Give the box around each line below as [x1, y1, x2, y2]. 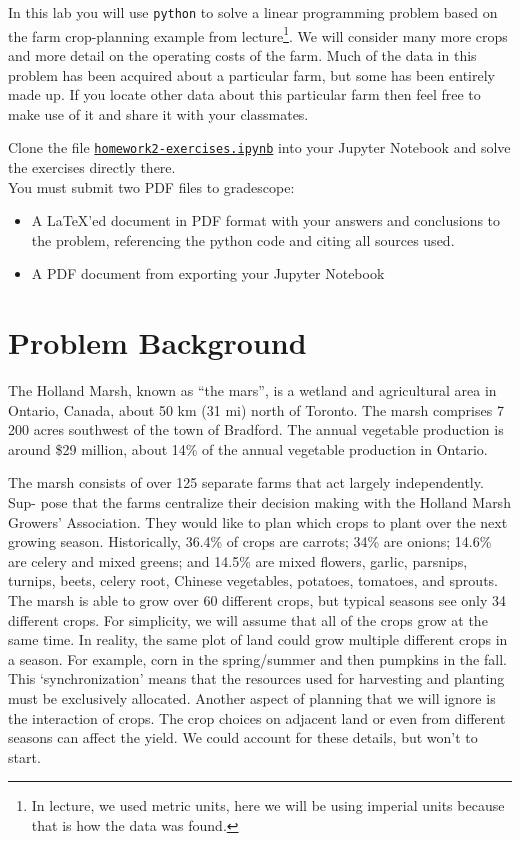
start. [8, 746, 41, 767]
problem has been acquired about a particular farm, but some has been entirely [8, 64, 495, 85]
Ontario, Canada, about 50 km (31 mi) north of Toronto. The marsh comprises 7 [8, 399, 504, 420]
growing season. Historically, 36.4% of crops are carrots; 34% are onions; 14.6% [8, 531, 492, 552]
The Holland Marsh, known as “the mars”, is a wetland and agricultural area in [8, 380, 497, 401]
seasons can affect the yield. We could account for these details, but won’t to [8, 727, 478, 748]
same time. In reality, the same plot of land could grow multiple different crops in [8, 629, 508, 650]
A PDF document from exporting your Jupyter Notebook [31, 263, 385, 284]
